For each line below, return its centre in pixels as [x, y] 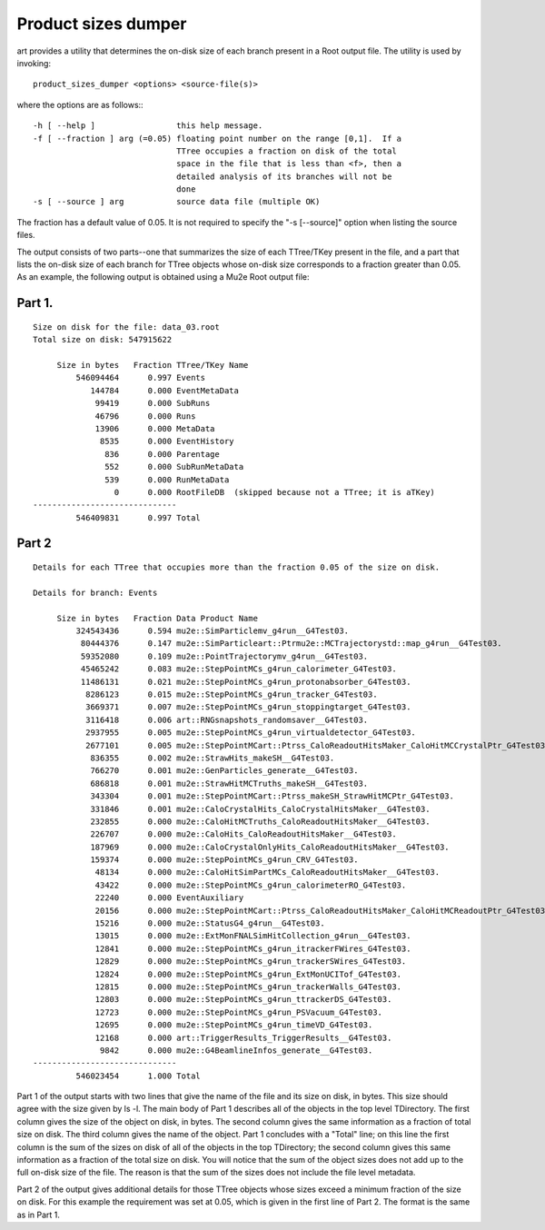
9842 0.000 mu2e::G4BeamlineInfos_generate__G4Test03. [237, 1050]
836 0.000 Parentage [162, 454]
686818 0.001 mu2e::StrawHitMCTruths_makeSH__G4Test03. [229, 783]
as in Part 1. [39, 1215]
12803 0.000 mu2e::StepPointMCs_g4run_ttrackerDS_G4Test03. [243, 1000]
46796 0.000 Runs [145, 416]
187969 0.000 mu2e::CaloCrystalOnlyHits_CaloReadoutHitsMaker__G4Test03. [270, 847]
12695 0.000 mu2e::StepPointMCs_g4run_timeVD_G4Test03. [234, 1025]
